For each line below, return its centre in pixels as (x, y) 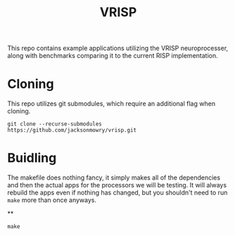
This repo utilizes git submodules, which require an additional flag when (112, 104)
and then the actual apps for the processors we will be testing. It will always (117, 185)
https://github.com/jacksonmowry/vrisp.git (72, 130)
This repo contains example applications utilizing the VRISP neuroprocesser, (118, 48)
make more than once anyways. (52, 200)
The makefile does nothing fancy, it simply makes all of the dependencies (114, 178)
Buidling (32, 158)
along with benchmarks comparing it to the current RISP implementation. (113, 56)
